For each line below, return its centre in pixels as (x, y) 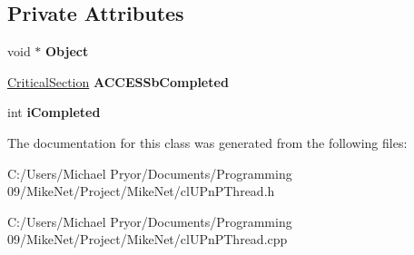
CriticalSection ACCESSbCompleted (118, 81)
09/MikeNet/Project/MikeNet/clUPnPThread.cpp (148, 239)
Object (67, 51)
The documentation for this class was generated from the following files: (207, 142)
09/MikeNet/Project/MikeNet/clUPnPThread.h (141, 191)
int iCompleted (54, 112)
